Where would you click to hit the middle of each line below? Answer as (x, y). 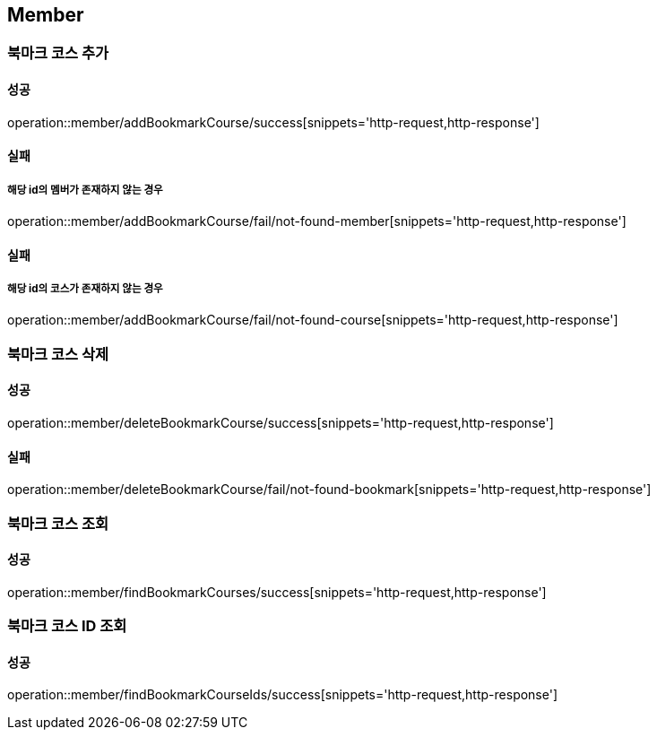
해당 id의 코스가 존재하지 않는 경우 (85, 289)
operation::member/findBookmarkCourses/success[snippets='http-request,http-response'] (277, 592)
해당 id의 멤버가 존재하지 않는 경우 (85, 190)
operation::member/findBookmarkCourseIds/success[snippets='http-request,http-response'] (283, 695)
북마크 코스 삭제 (58, 354)
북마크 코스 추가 (58, 53)
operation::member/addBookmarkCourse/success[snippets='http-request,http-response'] (273, 122)
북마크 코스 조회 (58, 523)
